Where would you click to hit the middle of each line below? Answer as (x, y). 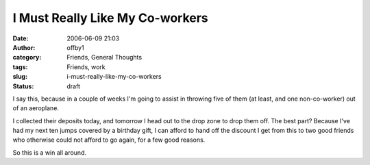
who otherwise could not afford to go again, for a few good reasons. (109, 140)
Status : (23, 86)
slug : (20, 77)
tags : (20, 67)
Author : (24, 47)
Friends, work (86, 67)
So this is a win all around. (50, 152)
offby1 (76, 47)
